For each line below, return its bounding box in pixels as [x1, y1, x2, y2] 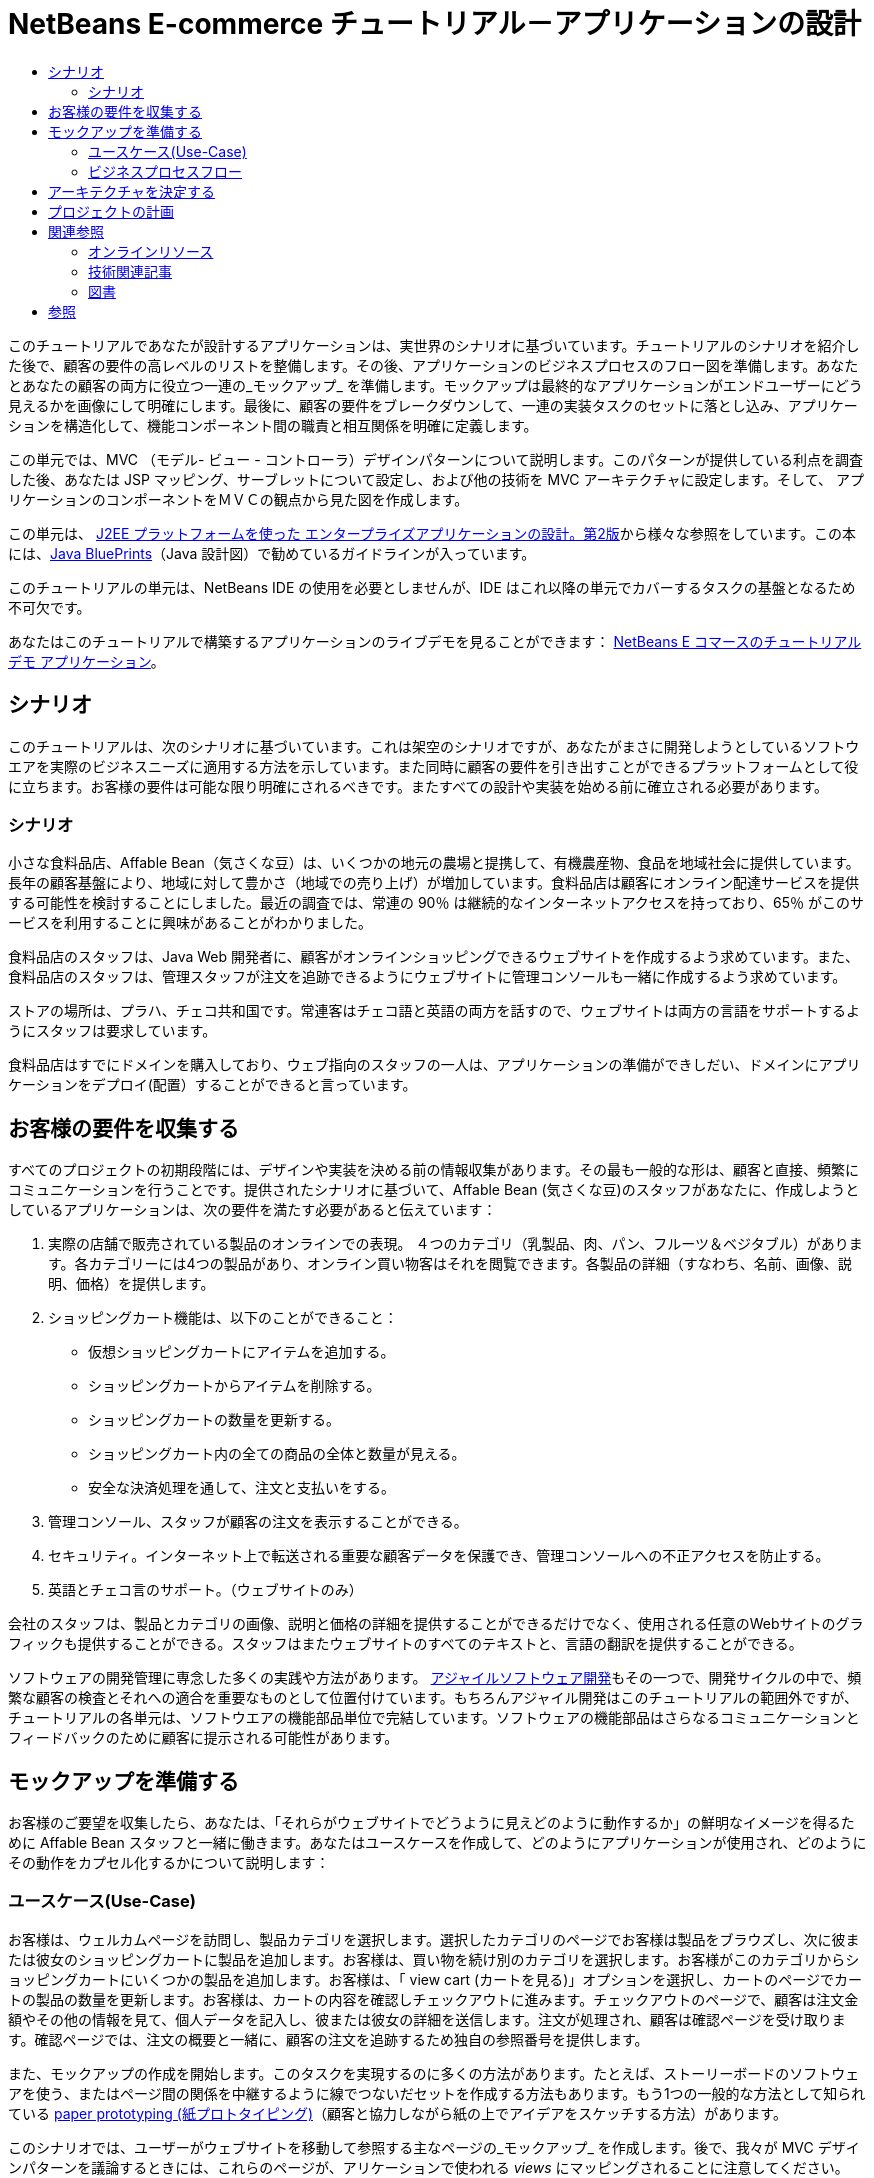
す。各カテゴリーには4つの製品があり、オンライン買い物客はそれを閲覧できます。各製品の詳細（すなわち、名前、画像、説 [48, 1255, 852, 1273]
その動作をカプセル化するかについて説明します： [8, 1854, 330, 1872]
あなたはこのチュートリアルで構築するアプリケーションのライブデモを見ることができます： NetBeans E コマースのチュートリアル [8, 632, 862, 650]
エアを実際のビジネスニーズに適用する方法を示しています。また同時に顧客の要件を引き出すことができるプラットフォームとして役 [8, 757, 859, 775]
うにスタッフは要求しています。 [8, 1022, 217, 1040]
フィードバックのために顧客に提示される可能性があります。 [8, 1729, 399, 1747]
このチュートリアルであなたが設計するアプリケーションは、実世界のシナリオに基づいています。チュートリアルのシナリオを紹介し [8, 336, 860, 354]
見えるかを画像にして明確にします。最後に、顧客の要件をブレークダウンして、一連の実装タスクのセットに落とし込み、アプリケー [8, 396, 858, 414]
